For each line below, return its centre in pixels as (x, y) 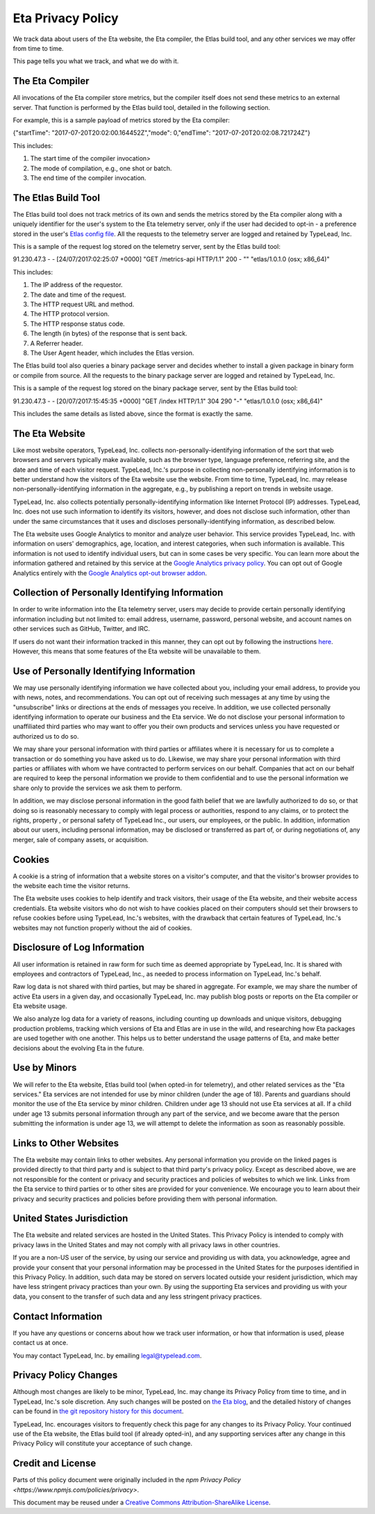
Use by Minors (45, 1068)
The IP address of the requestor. (76, 285)
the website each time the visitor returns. (72, 886)
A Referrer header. (57, 343)
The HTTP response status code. (77, 324)
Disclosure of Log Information (79, 947)
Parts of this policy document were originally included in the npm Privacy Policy (127, 1480)
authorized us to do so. (46, 736)
